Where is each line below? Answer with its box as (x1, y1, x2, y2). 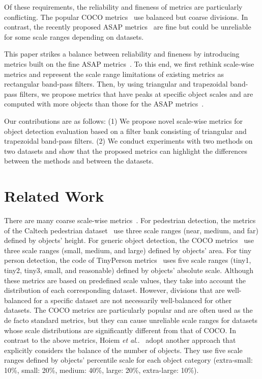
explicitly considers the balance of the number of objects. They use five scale (4, 344, 243, 355)
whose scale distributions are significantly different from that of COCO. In (4, 324, 236, 335)
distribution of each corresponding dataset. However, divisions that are (4, 285, 225, 295)
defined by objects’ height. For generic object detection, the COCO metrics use (4, 235, 254, 246)
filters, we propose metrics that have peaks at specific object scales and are (19, 88, 253, 99)
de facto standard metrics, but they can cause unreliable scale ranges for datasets (4, 314, 258, 325)
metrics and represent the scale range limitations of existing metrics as (4, 68, 224, 79)
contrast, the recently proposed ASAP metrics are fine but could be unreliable (4, 21, 251, 32)
